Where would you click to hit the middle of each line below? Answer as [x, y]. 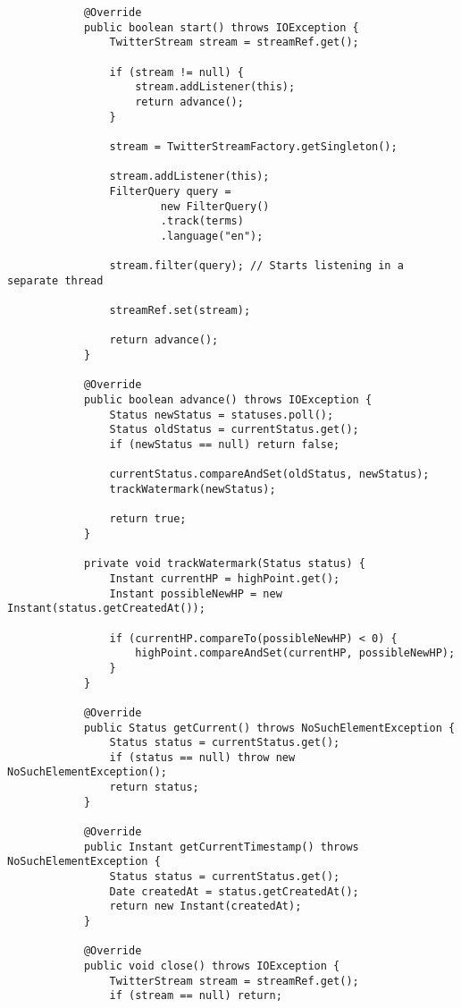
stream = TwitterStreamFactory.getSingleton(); [253, 146]
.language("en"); [212, 236]
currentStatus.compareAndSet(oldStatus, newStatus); [269, 474]
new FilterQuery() [215, 206]
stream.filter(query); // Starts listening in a [256, 266]
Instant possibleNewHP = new [196, 593]
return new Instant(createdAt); [205, 906]
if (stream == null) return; [196, 996]
